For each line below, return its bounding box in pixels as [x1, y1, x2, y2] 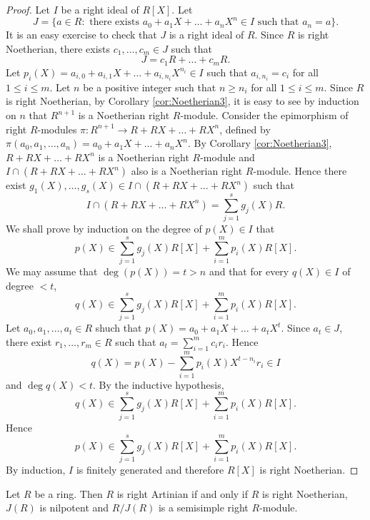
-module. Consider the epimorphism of [180, 108, 349, 123]
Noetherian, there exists [6, 41, 111, 56]
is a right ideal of [169, 27, 244, 42]
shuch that [95, 320, 142, 335]
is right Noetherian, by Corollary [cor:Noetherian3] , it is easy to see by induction [6, 93, 359, 108]
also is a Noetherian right [131, 163, 243, 178]
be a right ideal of [61, 2, 139, 16]
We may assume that [6, 264, 98, 279]
